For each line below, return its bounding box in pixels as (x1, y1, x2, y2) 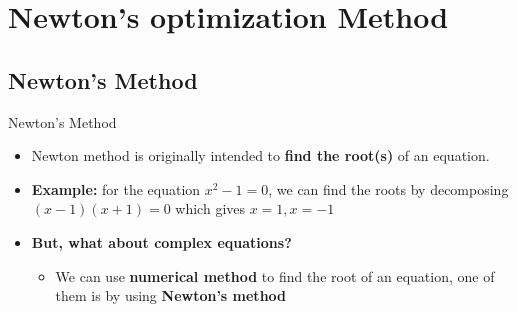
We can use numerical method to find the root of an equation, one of (55, 265, 495, 286)
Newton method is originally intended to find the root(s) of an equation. (31, 145, 490, 166)
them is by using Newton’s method (55, 285, 287, 306)
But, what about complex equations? (31, 231, 292, 252)
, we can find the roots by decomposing (268, 178, 509, 199)
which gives (175, 198, 246, 219)
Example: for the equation (31, 178, 201, 199)
